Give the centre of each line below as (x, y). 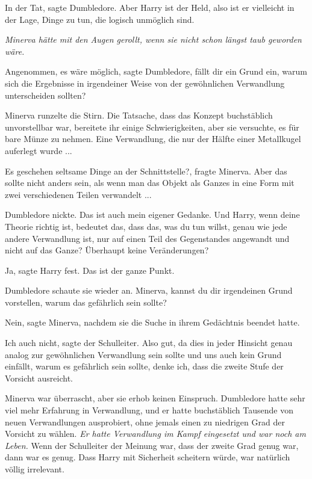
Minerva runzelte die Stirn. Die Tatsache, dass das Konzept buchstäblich (139, 115)
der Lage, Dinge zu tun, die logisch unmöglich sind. (100, 19)
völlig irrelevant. (35, 469)
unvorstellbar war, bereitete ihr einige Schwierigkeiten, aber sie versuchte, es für (152, 127)
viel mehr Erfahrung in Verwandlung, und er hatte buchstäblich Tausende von (149, 410)
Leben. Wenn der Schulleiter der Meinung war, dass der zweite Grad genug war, (152, 445)
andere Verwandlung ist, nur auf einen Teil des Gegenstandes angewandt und (147, 238)
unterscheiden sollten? (45, 95)
